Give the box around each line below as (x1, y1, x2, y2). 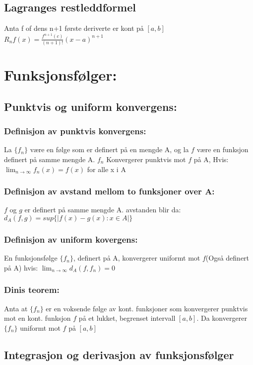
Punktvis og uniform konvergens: (4, 98, 177, 114)
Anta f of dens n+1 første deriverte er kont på (4, 23, 144, 33)
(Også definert (205, 253, 250, 263)
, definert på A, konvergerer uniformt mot (73, 253, 200, 263)
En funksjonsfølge (4, 253, 58, 263)
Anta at (4, 303, 28, 313)
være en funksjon (196, 144, 249, 155)
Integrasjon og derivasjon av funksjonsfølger (4, 347, 234, 362)
